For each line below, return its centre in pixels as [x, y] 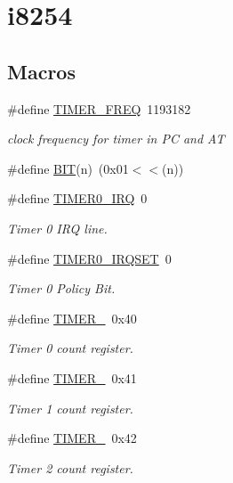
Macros [41, 71]
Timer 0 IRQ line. [57, 228]
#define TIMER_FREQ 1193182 [99, 108]
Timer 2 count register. [70, 467]
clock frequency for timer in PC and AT [116, 139]
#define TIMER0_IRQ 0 [77, 198]
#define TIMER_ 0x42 [72, 438]
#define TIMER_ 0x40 [72, 318]
